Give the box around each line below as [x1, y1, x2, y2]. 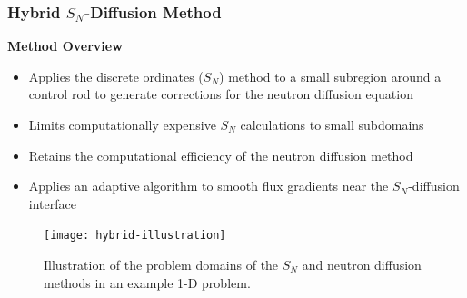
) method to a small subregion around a [219, 66, 442, 85]
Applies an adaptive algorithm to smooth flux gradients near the [28, 176, 389, 195]
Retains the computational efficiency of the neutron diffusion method [28, 145, 413, 164]
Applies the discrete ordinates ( [28, 66, 204, 85]
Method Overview [7, 36, 123, 55]
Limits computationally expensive [28, 115, 216, 134]
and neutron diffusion [302, 255, 422, 274]
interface [28, 194, 76, 213]
